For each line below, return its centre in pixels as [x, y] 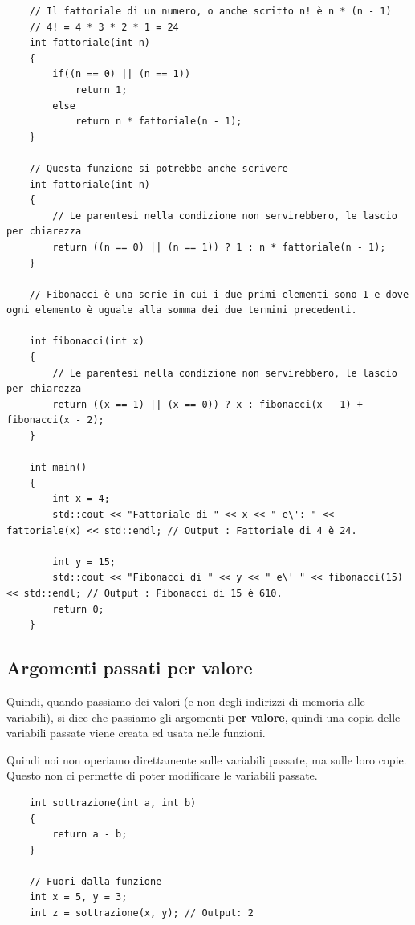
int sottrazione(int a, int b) [113, 803]
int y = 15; [84, 562]
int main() [58, 468]
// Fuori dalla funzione [96, 881]
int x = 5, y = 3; [78, 897]
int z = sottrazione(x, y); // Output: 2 [141, 913]
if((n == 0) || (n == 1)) [122, 74]
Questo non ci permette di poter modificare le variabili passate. [162, 775]
